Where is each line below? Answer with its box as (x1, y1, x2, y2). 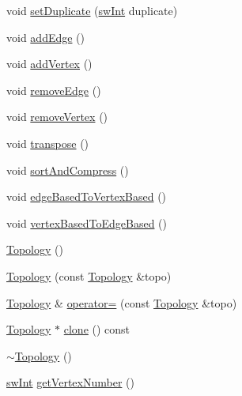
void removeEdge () (6, 81, 101, 98)
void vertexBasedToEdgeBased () (6, 214, 167, 231)
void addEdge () (6, 28, 85, 45)
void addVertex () (6, 55, 93, 72)
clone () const (63, 321, 130, 338)
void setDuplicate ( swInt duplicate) (6, 2, 178, 18)
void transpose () (6, 134, 89, 151)
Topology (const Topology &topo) (6, 267, 172, 284)
